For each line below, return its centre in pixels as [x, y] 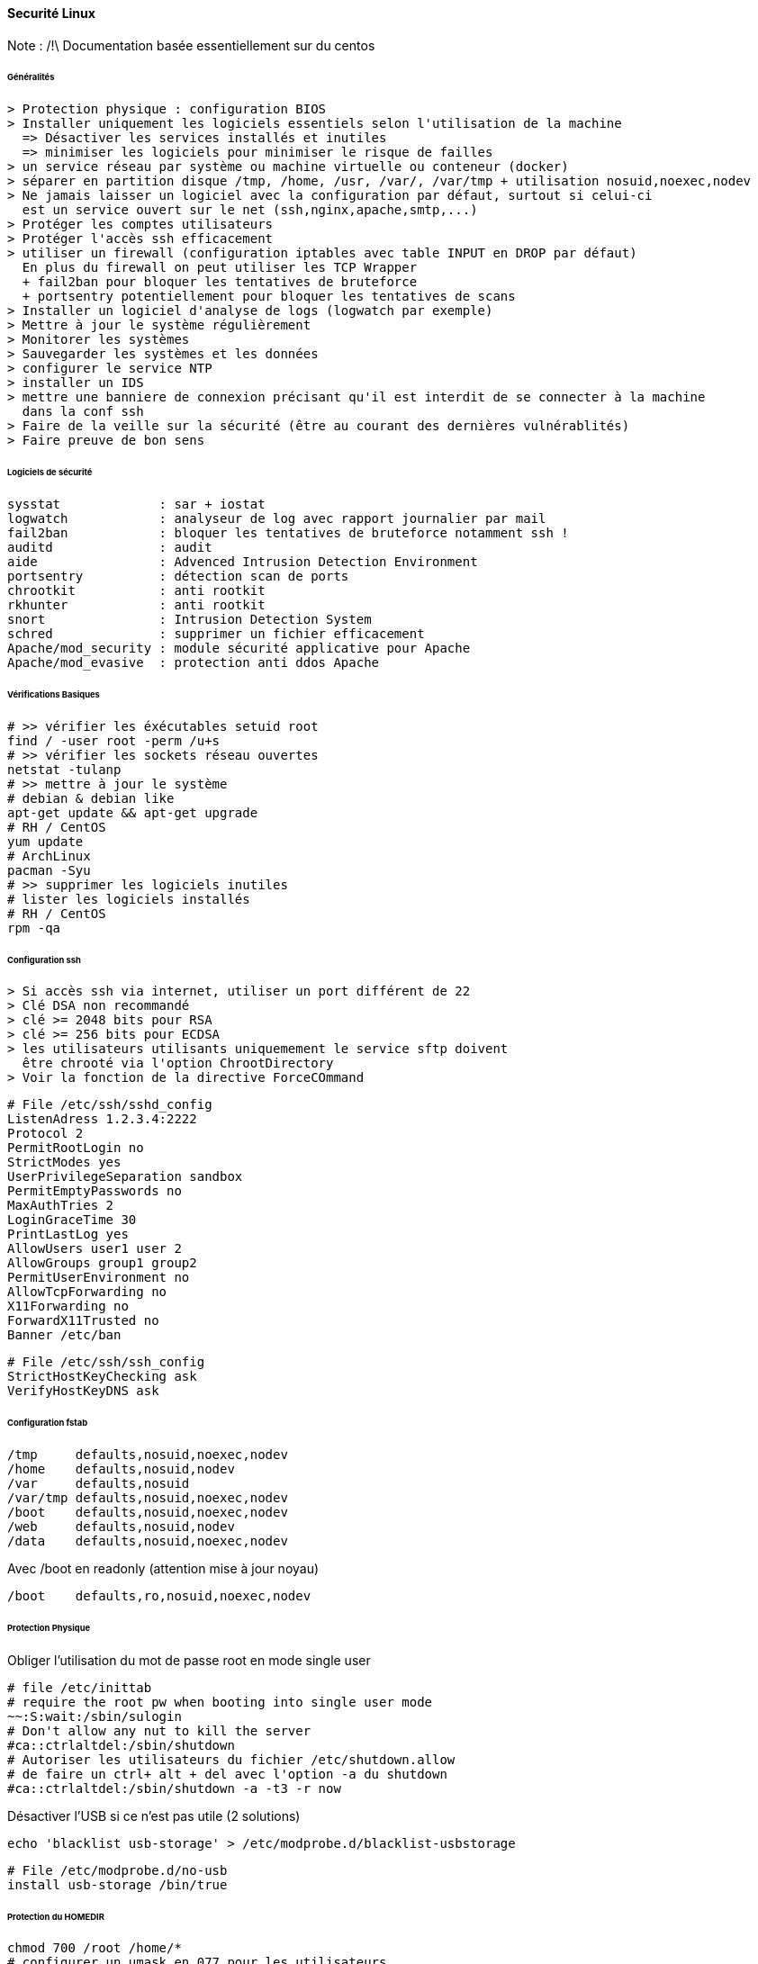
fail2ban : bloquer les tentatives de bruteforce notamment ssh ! [288, 532]
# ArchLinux [49, 856]
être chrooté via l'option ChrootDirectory [178, 1063]
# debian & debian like [91, 798]
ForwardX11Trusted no [83, 1321]
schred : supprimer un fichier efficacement [216, 633]
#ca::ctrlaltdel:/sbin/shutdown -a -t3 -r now [174, 1788]
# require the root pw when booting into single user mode [220, 1702]
